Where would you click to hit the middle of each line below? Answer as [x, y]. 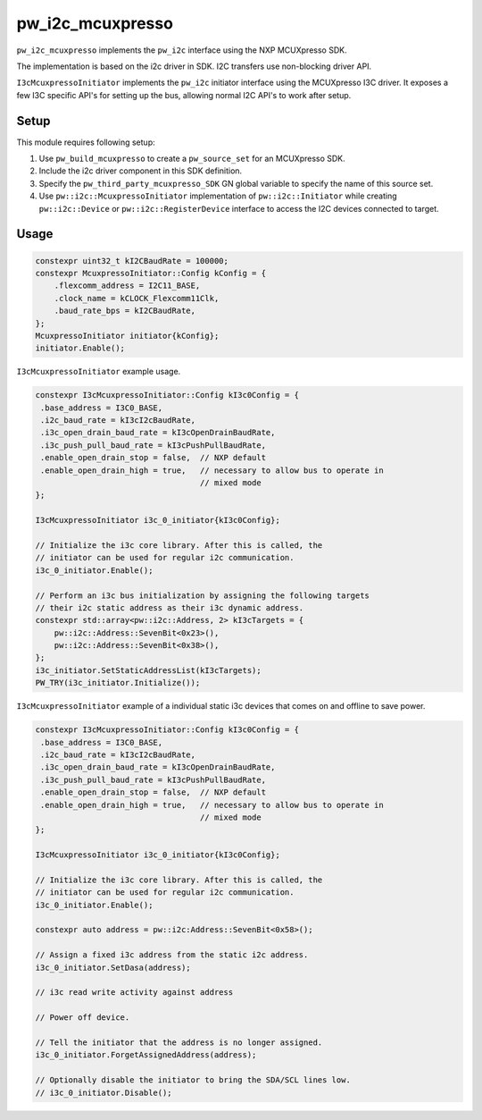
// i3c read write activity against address [134, 993]
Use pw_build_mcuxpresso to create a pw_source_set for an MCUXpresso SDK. [192, 159]
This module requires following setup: [86, 142]
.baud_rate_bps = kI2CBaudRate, [125, 311]
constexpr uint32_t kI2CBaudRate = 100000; [132, 261]
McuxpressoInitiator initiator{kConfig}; [127, 336]
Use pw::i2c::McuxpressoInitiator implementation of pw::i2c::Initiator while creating [218, 196]
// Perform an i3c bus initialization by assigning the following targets [203, 595]
